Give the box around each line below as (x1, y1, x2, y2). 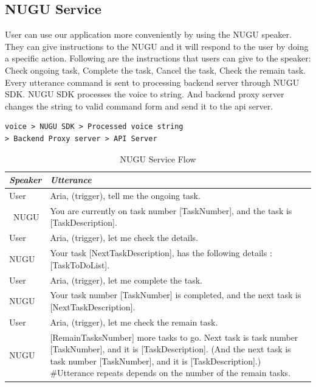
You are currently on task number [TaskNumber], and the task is (50, 204, 292, 217)
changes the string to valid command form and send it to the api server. (5, 99, 273, 112)
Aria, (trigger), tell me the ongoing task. (50, 189, 201, 201)
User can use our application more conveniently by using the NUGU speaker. (5, 28, 292, 41)
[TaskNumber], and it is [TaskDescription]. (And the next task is (50, 343, 291, 355)
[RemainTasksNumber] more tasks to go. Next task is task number (50, 330, 298, 343)
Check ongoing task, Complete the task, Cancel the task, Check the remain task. (5, 63, 306, 76)
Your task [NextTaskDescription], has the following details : (50, 246, 272, 259)
